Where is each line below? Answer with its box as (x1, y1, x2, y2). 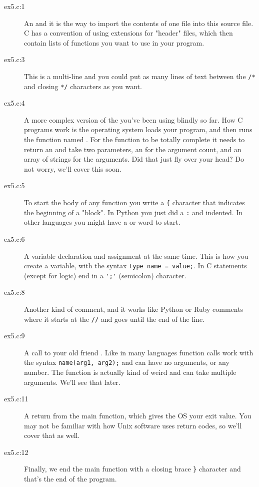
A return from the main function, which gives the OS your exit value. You (24, 410, 251, 420)
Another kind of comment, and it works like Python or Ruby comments (24, 304, 243, 314)
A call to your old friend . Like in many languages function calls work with (24, 347, 253, 357)
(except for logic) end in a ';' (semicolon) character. (24, 270, 186, 280)
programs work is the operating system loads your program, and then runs (24, 124, 252, 135)
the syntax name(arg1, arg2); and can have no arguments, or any (24, 357, 229, 367)
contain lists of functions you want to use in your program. (24, 37, 204, 48)
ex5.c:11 (4, 393, 28, 404)
